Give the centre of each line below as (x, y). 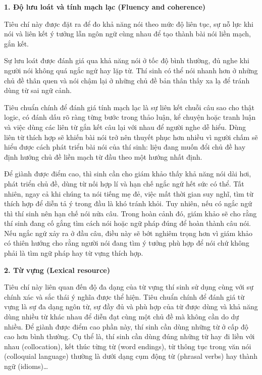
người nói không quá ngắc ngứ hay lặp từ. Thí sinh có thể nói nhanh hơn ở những (131, 70)
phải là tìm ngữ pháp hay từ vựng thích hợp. (74, 253)
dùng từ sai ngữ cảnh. (38, 90)
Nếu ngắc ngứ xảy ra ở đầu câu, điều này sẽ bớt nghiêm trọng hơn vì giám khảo (128, 233)
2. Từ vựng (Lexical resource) (57, 270)
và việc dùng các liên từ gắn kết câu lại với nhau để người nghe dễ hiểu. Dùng (125, 127)
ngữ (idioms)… (26, 366)
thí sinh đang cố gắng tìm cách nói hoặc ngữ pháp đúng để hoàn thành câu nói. (127, 223)
